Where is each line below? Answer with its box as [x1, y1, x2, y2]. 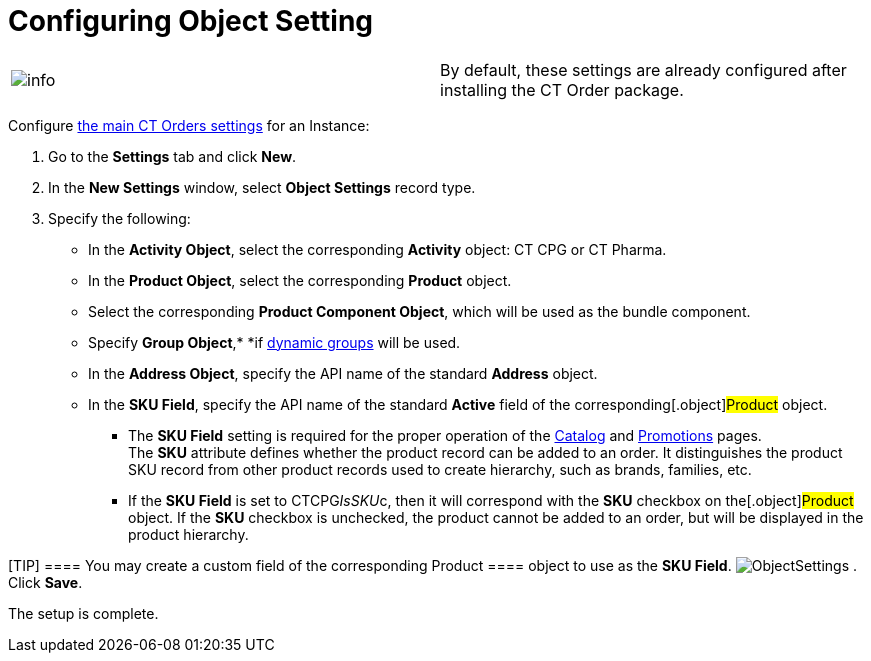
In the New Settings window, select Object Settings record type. [48, 178, 476, 196]
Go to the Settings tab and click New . [48, 147, 297, 165]
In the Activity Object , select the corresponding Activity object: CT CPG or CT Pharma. [88, 240, 667, 258]
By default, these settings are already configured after [440, 59, 847, 80]
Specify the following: [48, 209, 191, 227]
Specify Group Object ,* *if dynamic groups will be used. [88, 333, 461, 351]
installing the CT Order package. [440, 79, 684, 100]
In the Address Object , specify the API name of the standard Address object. [88, 364, 598, 382]
